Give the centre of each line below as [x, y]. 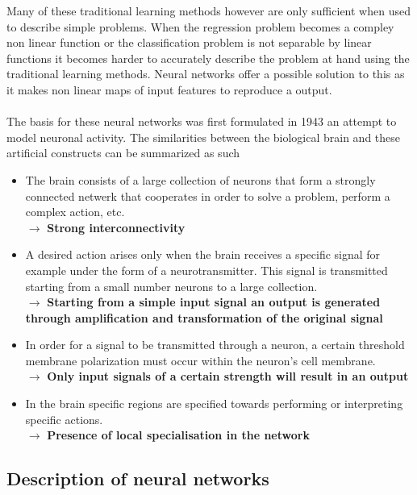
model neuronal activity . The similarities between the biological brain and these [204, 137]
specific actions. [64, 419]
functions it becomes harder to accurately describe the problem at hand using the [208, 58]
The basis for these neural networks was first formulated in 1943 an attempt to [202, 121]
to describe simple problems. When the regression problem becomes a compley [200, 26]
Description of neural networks [138, 478]
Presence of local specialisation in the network [178, 435]
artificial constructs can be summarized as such [123, 153]
